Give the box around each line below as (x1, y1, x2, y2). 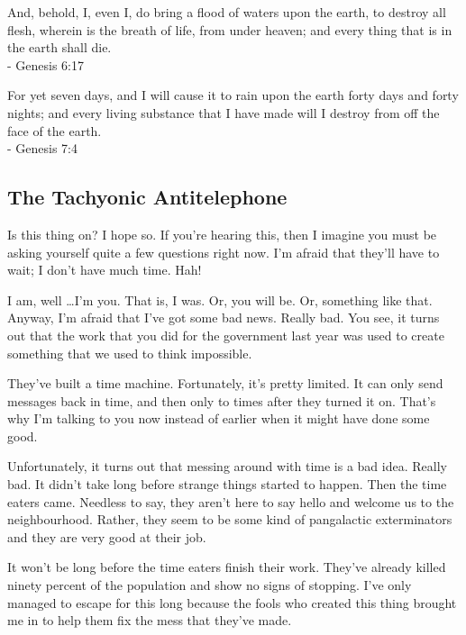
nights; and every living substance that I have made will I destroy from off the (7, 103, 440, 122)
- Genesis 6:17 (7, 55, 85, 74)
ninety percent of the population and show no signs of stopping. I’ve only (7, 576, 412, 594)
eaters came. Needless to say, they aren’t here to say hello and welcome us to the (7, 492, 454, 511)
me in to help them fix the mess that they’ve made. (7, 611, 292, 630)
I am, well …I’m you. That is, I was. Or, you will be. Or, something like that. (7, 290, 433, 309)
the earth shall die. (7, 38, 112, 57)
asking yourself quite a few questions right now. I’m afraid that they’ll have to (7, 242, 440, 261)
